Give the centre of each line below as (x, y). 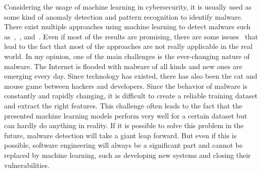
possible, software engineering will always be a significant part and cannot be (123, 145)
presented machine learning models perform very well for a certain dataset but (126, 115)
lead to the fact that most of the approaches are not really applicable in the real (128, 46)
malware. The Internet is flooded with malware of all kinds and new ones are (123, 66)
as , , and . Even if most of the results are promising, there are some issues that (131, 36)
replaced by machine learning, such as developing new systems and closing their (127, 155)
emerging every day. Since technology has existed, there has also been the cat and (131, 76)
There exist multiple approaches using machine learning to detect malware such (127, 26)
